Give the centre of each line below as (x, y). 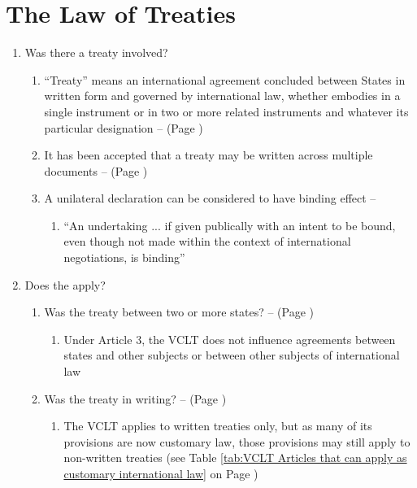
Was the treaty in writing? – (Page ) (135, 398)
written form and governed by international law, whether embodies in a (222, 96)
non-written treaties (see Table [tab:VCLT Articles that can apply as (235, 457)
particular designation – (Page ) (124, 127)
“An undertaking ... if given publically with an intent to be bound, (230, 225)
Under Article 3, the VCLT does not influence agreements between (230, 339)
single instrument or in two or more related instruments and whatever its (226, 111)
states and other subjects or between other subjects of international (232, 355)
